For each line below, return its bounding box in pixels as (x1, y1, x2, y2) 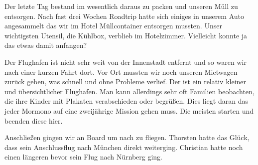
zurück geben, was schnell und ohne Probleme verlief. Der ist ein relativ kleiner (4, 76, 247, 87)
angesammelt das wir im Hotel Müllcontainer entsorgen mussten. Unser (4, 20, 222, 31)
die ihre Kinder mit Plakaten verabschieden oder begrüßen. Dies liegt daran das (4, 96, 248, 106)
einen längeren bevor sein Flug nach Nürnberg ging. (4, 152, 163, 162)
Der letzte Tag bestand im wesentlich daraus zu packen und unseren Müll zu (4, 1, 238, 11)
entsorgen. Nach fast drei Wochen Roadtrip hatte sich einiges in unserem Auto (4, 10, 244, 21)
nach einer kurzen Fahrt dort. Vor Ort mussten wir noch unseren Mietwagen (4, 66, 238, 77)
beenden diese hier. (4, 115, 63, 126)
